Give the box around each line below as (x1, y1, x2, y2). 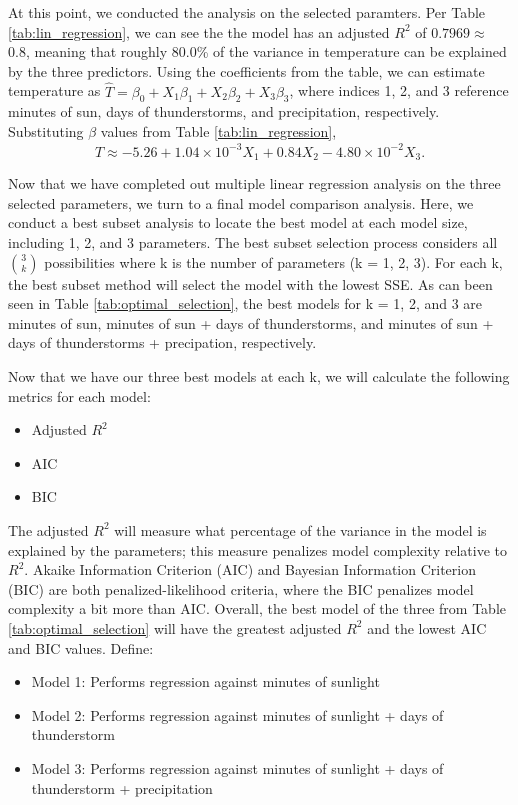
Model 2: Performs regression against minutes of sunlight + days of (31, 704, 444, 725)
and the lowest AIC (367, 617, 487, 638)
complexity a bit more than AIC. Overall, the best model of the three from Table (8, 598, 506, 619)
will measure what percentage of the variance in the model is (114, 519, 487, 540)
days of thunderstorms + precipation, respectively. (8, 332, 317, 353)
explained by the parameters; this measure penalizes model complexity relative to (8, 539, 507, 560)
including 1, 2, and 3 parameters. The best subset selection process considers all (8, 232, 498, 253)
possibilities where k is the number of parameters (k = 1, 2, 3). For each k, (44, 251, 503, 272)
